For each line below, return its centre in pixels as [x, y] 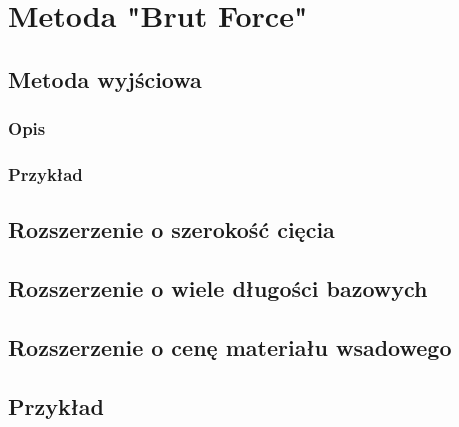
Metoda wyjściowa [105, 78]
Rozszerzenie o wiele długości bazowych [218, 288]
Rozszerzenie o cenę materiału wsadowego [230, 346]
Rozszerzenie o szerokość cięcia [171, 229]
